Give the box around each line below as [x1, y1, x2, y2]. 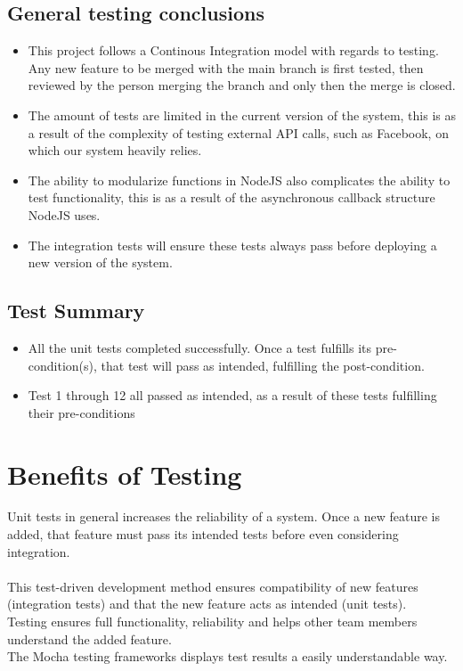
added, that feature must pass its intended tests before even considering [7, 525, 399, 544]
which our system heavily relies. [28, 141, 202, 160]
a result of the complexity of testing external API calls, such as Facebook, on [28, 123, 449, 142]
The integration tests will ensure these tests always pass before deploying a [28, 235, 437, 254]
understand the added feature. [7, 629, 172, 648]
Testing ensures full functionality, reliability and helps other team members [7, 612, 418, 630]
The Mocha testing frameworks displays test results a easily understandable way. [7, 647, 448, 666]
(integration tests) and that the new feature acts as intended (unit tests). [7, 594, 407, 613]
